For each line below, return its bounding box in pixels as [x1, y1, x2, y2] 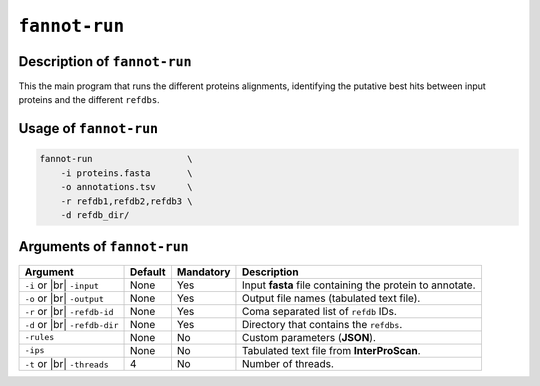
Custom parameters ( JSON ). [241, 330, 377, 344]
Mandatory [176, 265, 231, 279]
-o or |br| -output [24, 291, 105, 305]
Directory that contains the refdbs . [241, 317, 403, 331]
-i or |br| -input [24, 278, 100, 292]
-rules [24, 332, 55, 343]
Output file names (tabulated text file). [241, 291, 421, 305]
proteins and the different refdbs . [18, 94, 160, 106]
